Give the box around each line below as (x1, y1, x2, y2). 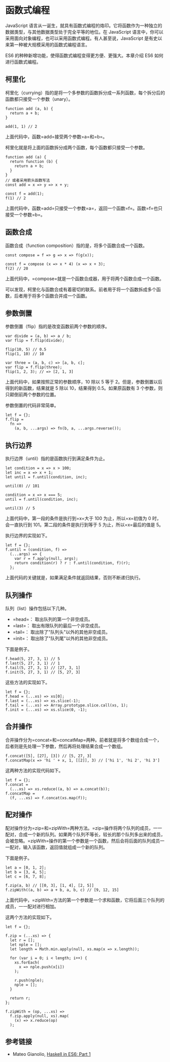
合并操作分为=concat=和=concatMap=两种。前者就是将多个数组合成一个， (5, 737, 162, 743)
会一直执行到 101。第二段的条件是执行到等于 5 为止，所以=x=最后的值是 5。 (5, 522, 164, 528)
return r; (10, 995, 30, 1001)
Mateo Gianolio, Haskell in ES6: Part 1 (12, 1051, 91, 1057)
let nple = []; (10, 942, 42, 947)
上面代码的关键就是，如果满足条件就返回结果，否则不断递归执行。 (5, 575, 143, 581)
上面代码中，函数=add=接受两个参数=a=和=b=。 (5, 133, 108, 140)
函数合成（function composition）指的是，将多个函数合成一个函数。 (5, 242, 148, 249)
